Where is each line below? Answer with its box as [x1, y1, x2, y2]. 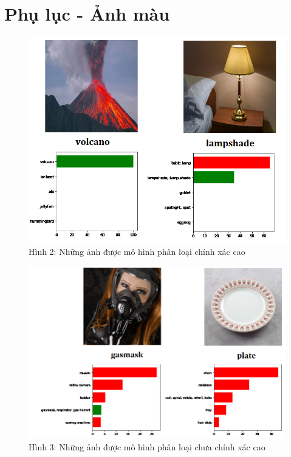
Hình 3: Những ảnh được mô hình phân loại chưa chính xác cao [29, 440, 265, 453]
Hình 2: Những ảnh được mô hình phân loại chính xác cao [29, 245, 245, 257]
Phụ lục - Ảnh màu [4, 1, 170, 26]
